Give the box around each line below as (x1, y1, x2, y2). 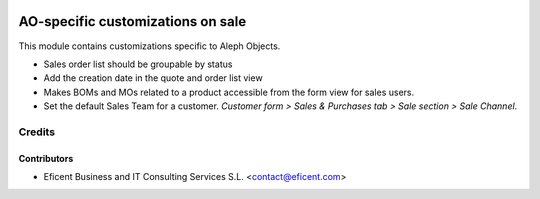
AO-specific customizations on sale (18, 13, 247, 30)
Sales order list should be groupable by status (43, 58, 233, 70)
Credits (18, 125, 55, 139)
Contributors (18, 152, 74, 164)
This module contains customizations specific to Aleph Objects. (18, 40, 281, 52)
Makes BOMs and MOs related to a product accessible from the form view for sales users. (43, 86, 415, 98)
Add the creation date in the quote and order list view (43, 72, 264, 84)
